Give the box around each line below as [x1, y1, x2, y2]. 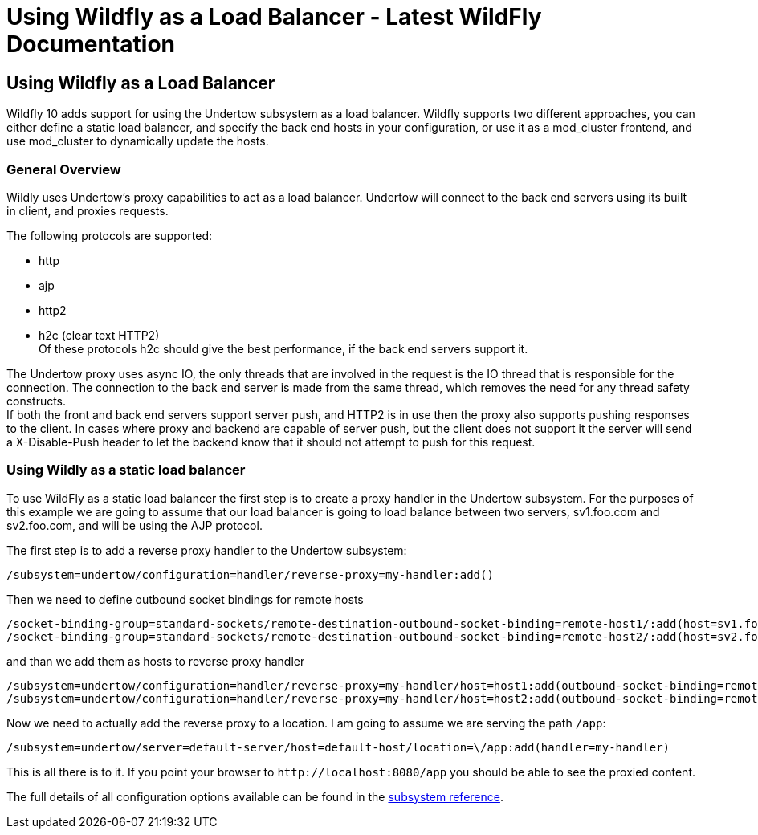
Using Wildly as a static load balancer [6, 462, 246, 479]
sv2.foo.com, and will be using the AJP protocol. [6, 518, 263, 532]
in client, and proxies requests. [6, 203, 169, 218]
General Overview [6, 161, 121, 177]
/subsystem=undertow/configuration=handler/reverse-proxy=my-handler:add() [6, 568, 494, 581]
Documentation [6, 31, 176, 58]
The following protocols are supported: [6, 228, 213, 242]
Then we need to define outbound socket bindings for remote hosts [6, 592, 364, 606]
